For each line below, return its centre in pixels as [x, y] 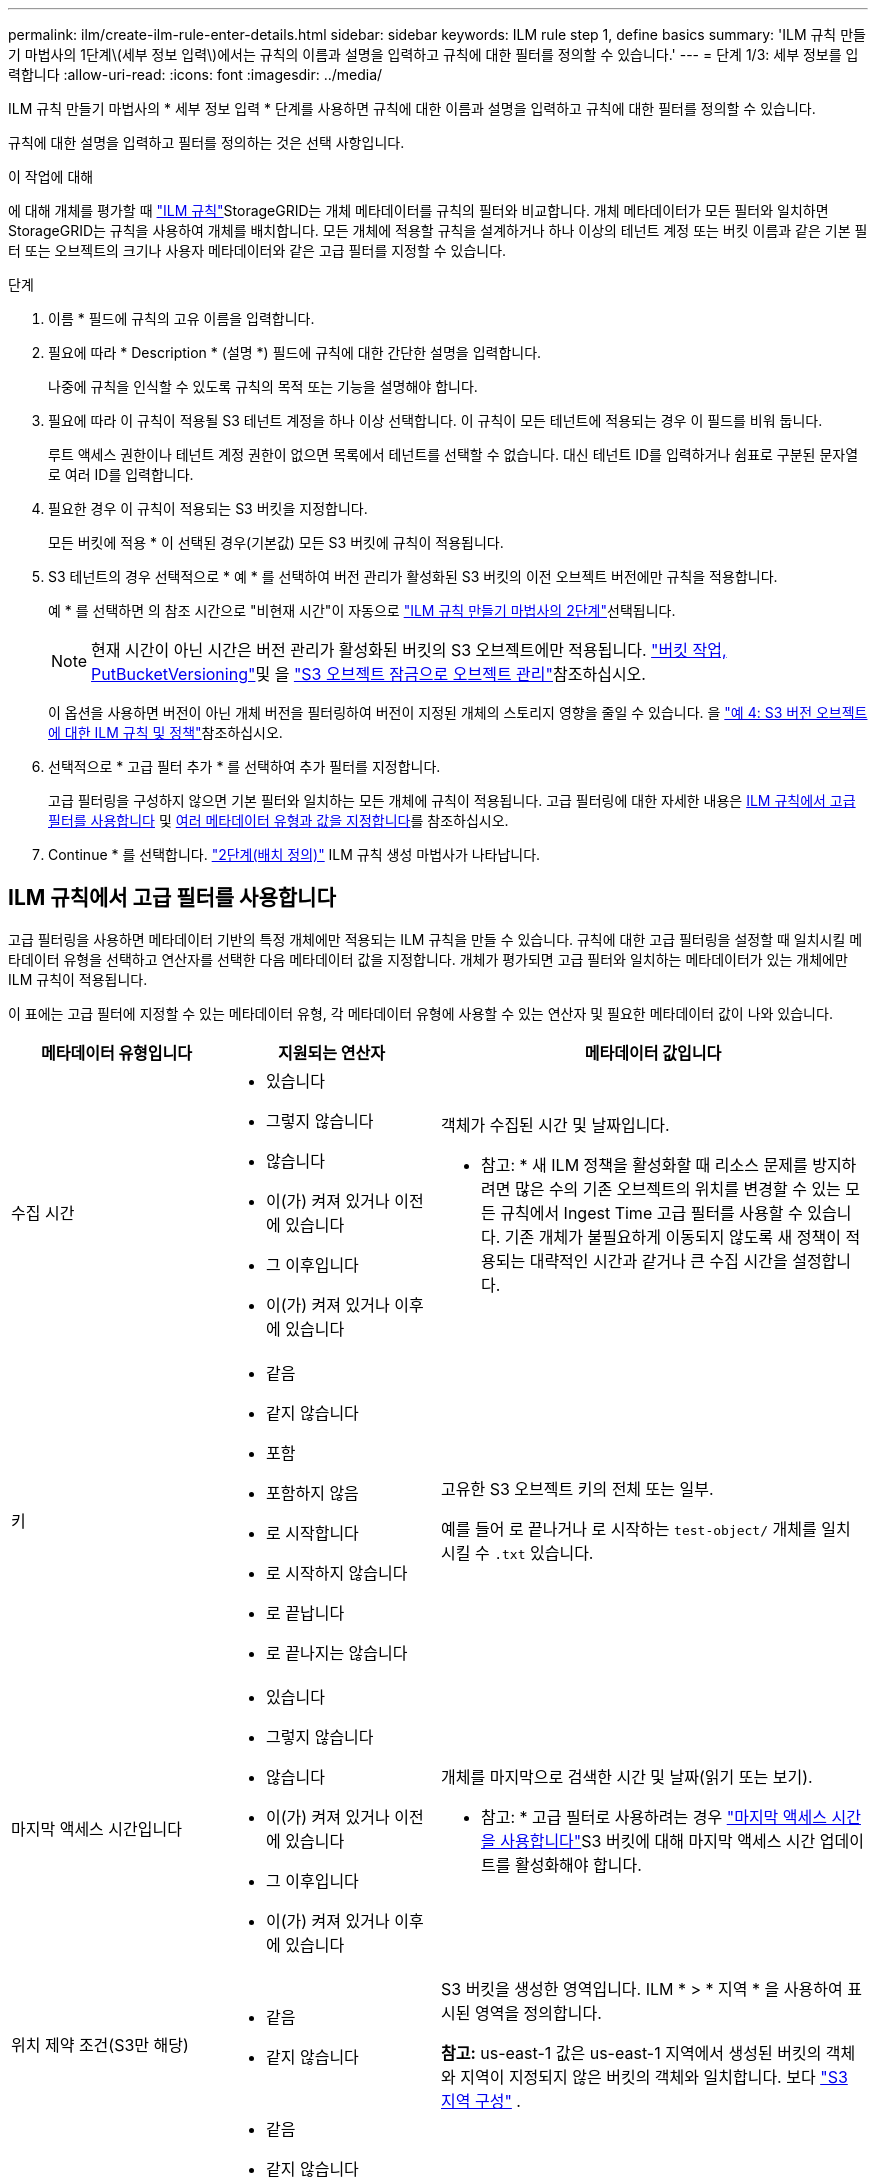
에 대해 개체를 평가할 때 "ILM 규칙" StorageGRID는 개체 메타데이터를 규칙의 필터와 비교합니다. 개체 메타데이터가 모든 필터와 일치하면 [418, 210]
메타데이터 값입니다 [653, 1052]
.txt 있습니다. [544, 1552]
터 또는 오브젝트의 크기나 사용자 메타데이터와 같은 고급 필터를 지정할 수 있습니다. [257, 250]
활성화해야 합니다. [578, 1864]
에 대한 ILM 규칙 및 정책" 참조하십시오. [165, 732]
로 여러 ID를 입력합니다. [121, 474]
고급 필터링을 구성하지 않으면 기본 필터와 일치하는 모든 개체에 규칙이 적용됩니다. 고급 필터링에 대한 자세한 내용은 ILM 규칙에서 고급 [452, 800]
